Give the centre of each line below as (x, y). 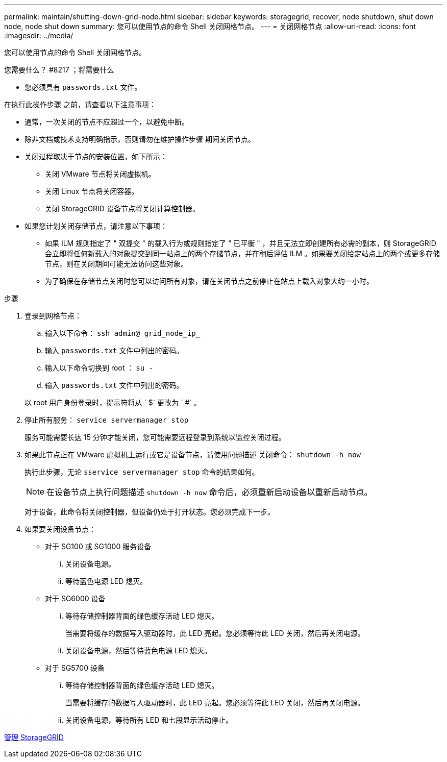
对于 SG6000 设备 (75, 598)
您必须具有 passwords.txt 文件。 (83, 87)
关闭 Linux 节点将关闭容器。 (92, 191)
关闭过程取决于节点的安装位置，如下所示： (96, 156)
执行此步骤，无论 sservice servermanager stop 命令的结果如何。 (142, 472)
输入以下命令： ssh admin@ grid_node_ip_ (123, 333)
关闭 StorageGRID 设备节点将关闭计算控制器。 (122, 208)
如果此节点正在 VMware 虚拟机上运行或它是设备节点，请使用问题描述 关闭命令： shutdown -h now (193, 454)
